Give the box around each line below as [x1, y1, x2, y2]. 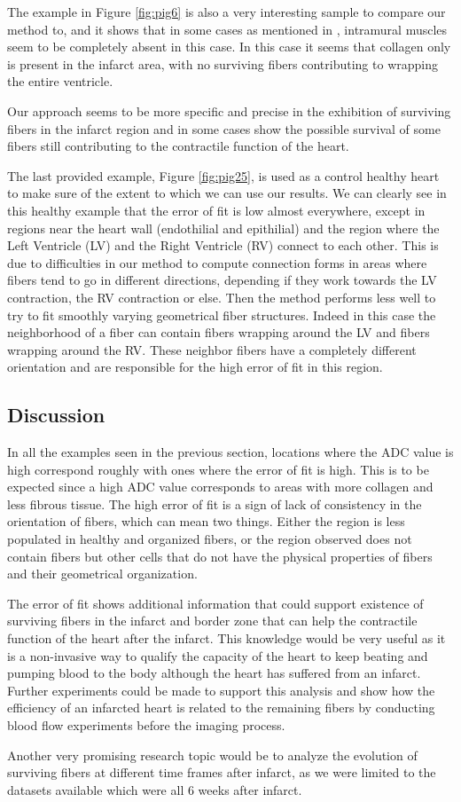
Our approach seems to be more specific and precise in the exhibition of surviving [7, 101, 451, 120]
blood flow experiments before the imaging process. [7, 715, 285, 734]
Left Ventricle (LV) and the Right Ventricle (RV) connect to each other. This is [7, 236, 439, 255]
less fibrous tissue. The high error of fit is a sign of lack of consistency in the [7, 494, 422, 513]
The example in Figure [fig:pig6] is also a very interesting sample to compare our [7, 3, 446, 20]
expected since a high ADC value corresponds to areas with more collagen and [7, 477, 434, 496]
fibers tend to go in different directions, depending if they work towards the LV [7, 271, 437, 289]
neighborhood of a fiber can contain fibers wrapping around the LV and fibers [7, 323, 430, 342]
